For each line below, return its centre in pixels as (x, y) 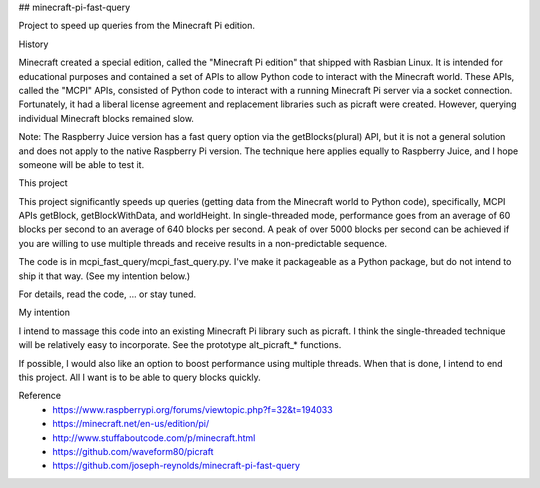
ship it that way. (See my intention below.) (104, 276)
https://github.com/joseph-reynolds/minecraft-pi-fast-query (176, 466)
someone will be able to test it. (81, 164)
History (33, 44)
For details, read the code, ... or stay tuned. (107, 294)
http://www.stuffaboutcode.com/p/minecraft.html (154, 437)
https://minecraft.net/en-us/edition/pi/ (131, 424)
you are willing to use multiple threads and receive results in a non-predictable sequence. (203, 243)
